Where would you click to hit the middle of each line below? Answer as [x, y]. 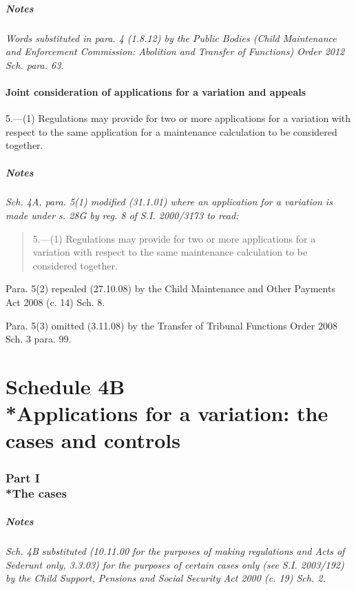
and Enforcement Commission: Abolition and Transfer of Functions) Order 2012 [175, 51]
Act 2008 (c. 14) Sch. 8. [55, 302]
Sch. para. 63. [35, 64]
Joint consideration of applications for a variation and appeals [156, 91]
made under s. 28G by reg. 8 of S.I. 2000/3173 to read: [122, 215]
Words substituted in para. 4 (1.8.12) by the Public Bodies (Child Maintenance [171, 38]
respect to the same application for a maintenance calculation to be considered [171, 131]
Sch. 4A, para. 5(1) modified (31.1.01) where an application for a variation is [169, 202]
